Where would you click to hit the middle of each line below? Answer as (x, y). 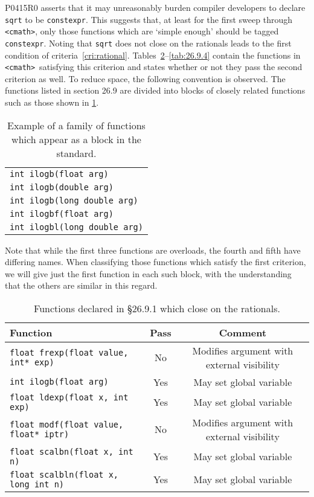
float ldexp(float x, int (69, 397)
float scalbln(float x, (64, 474)
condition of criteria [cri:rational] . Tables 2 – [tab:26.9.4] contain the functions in (153, 55)
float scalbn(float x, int (72, 451)
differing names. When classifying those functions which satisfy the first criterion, (155, 262)
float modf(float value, (67, 424)
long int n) (37, 484)
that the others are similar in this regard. (81, 285)
